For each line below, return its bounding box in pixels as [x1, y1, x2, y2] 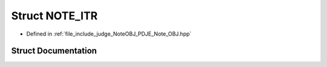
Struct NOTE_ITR [11, 9, 98, 22]
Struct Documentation [11, 46, 97, 56]
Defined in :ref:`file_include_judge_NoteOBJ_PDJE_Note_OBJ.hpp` [26, 30, 192, 37]
